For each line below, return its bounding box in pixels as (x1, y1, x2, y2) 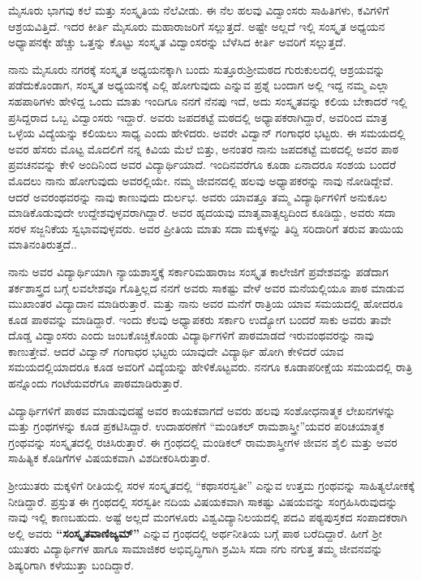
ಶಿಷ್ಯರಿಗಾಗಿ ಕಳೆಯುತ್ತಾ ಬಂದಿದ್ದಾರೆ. (8, 556, 134, 573)
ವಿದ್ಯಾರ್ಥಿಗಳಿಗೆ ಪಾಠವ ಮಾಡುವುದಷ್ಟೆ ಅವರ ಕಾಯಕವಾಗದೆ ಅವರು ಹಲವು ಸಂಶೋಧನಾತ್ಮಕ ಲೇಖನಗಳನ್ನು (8, 401, 396, 418)
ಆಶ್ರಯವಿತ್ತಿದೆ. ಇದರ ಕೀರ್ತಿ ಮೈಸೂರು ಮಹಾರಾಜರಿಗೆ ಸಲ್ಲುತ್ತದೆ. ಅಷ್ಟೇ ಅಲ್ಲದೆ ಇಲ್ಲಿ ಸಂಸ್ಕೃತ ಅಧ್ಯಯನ (8, 17, 385, 34)
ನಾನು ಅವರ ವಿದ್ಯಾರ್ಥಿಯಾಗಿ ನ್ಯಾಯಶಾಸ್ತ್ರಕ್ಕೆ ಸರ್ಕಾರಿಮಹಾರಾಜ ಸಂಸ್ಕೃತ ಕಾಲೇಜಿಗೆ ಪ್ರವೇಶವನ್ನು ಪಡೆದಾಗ (8, 262, 389, 279)
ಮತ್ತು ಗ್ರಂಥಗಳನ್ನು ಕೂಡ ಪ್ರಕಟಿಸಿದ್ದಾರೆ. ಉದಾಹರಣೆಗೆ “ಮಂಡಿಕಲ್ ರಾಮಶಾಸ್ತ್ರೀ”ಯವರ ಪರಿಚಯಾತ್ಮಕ (8, 418, 384, 435)
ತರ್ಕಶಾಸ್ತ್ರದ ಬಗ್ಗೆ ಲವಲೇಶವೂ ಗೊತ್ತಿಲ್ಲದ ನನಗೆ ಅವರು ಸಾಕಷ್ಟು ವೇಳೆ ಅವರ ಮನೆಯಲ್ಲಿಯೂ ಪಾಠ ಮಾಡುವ (8, 279, 405, 296)
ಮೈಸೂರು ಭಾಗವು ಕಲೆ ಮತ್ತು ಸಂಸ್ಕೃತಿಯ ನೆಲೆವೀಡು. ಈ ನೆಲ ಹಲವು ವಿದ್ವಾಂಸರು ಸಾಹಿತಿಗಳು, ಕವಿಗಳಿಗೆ (8, 2, 389, 18)
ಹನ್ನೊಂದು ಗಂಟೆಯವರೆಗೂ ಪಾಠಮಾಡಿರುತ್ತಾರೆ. (8, 374, 183, 392)
